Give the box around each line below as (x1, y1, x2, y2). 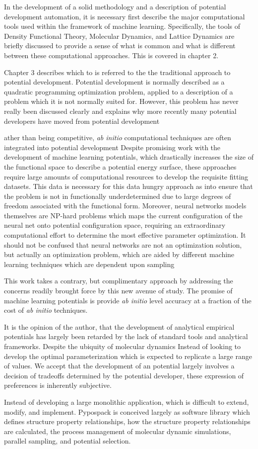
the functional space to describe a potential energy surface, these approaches (4, 161, 237, 172)
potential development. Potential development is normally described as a (4, 77, 225, 87)
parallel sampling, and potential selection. (4, 436, 131, 446)
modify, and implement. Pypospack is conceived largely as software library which (4, 406, 250, 417)
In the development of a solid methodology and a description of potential (4, 1, 226, 11)
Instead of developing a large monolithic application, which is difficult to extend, (4, 396, 249, 407)
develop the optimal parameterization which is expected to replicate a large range (4, 351, 252, 361)
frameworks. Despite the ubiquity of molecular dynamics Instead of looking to (4, 341, 241, 351)
